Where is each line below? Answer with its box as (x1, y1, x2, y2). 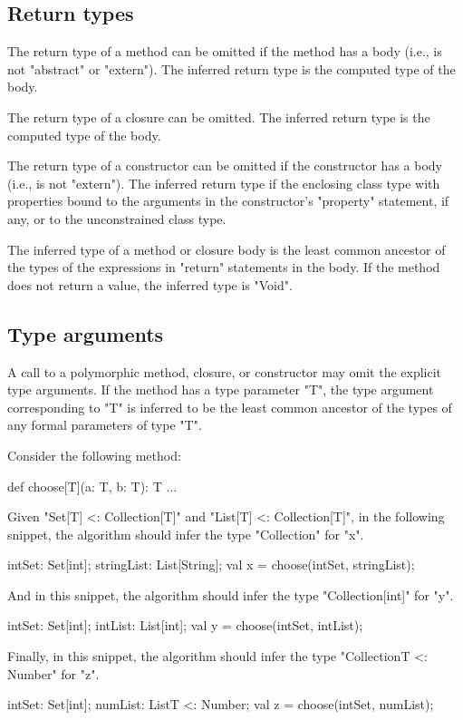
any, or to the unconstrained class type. (7, 209, 227, 228)
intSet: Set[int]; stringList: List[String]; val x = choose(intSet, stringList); (7, 555, 415, 574)
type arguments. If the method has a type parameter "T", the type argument (7, 380, 434, 399)
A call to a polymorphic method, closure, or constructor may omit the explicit (7, 362, 442, 381)
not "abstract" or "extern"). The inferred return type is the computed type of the (7, 59, 456, 78)
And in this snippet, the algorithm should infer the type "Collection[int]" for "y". (7, 585, 454, 604)
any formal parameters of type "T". (7, 415, 202, 434)
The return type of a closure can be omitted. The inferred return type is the (7, 107, 430, 126)
